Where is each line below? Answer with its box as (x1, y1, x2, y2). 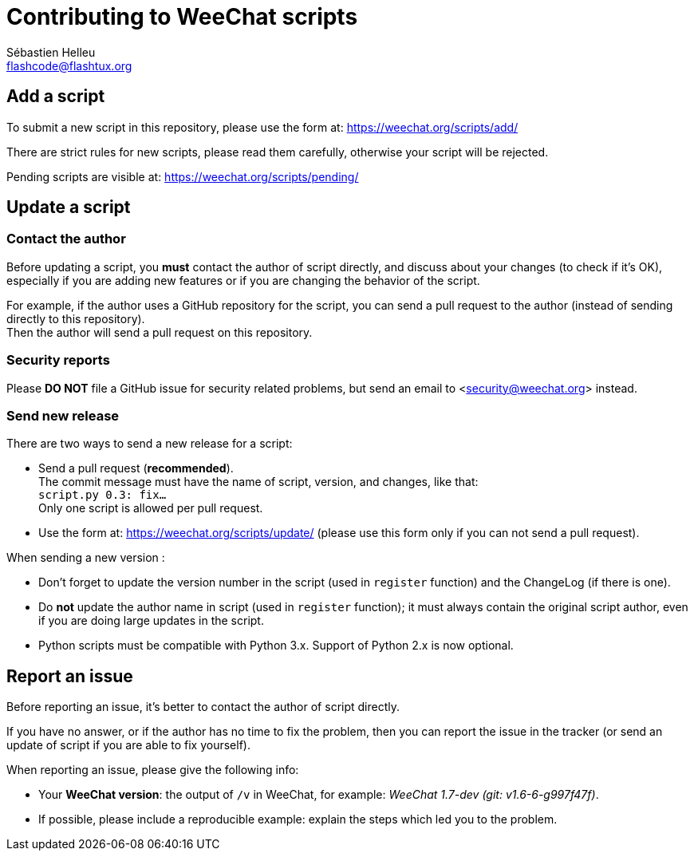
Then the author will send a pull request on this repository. (6, 325, 313, 339)
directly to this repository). (6, 311, 145, 326)
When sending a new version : (6, 551, 165, 565)
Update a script (6, 197, 131, 218)
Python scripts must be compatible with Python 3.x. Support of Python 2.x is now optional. (38, 638, 514, 653)
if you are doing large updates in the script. (38, 614, 264, 628)
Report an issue (6, 665, 133, 686)
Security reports (6, 352, 110, 369)
